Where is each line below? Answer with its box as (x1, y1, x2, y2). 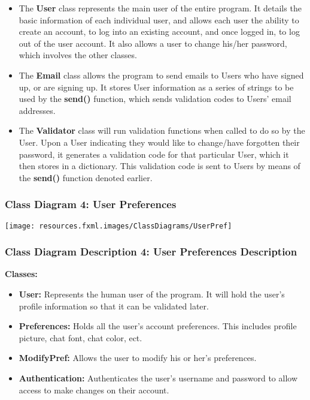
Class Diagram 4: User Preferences (5, 197, 177, 212)
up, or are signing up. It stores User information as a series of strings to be (19, 80, 294, 93)
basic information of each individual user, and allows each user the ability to (19, 13, 299, 26)
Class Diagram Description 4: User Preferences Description (5, 244, 297, 259)
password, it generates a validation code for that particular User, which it (19, 148, 289, 160)
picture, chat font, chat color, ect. (19, 331, 142, 344)
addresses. (19, 104, 56, 116)
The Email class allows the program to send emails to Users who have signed (19, 68, 304, 81)
